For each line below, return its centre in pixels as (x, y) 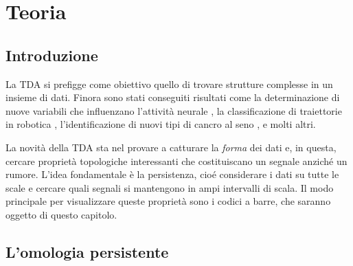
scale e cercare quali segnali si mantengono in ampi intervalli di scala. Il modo (170, 187)
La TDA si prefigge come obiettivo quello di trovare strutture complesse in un (169, 84)
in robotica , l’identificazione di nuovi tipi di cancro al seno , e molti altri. (161, 124)
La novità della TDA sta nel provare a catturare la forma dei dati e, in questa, (171, 147)
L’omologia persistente (87, 251)
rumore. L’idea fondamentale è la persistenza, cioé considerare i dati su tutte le (172, 174)
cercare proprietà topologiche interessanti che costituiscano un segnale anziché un (176, 160)
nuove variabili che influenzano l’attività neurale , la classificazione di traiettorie (174, 110)
